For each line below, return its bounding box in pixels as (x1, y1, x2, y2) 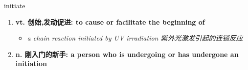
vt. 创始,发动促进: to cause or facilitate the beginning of (15, 16, 205, 27)
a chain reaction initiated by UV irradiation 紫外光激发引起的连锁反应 (27, 33, 243, 43)
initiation (15, 58, 47, 69)
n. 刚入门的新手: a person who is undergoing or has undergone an (15, 49, 239, 59)
